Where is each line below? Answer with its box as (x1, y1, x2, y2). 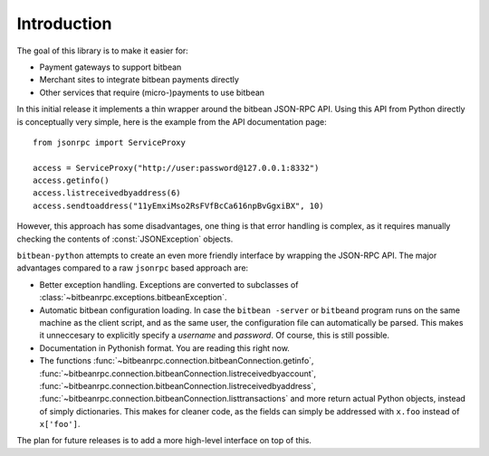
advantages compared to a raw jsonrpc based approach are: (16, 262, 249, 273)
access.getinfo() (33, 176, 110, 185)
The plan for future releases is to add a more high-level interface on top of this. (16, 435, 312, 446)
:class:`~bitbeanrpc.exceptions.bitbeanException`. (39, 292, 227, 303)
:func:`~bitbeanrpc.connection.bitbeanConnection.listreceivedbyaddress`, (39, 380, 316, 391)
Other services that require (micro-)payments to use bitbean (39, 87, 265, 98)
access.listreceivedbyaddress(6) (33, 188, 181, 198)
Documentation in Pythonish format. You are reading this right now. (39, 342, 290, 353)
